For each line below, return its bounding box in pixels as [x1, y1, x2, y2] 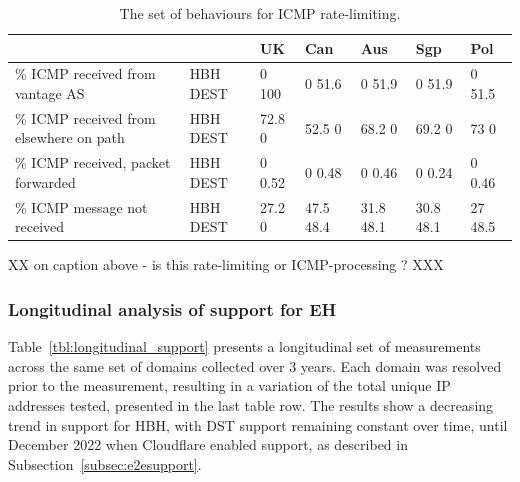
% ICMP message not [15, 196, 148, 217]
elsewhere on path [15, 127, 125, 148]
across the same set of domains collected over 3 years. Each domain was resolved [8, 355, 502, 376]
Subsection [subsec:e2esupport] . [8, 453, 202, 474]
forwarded [15, 171, 76, 192]
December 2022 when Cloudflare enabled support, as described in [8, 434, 408, 455]
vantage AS [15, 83, 85, 104]
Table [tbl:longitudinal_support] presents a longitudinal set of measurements [8, 336, 481, 357]
